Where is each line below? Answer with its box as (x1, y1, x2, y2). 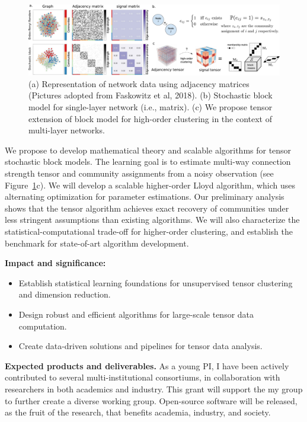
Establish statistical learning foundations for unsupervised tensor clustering (18, 276, 293, 289)
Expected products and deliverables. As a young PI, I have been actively (5, 359, 289, 372)
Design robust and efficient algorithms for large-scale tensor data (18, 308, 254, 320)
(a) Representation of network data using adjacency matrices (28, 77, 250, 89)
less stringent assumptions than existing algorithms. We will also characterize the (5, 213, 300, 226)
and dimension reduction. (18, 288, 111, 300)
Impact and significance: (5, 257, 106, 269)
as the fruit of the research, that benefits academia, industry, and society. (5, 406, 271, 418)
